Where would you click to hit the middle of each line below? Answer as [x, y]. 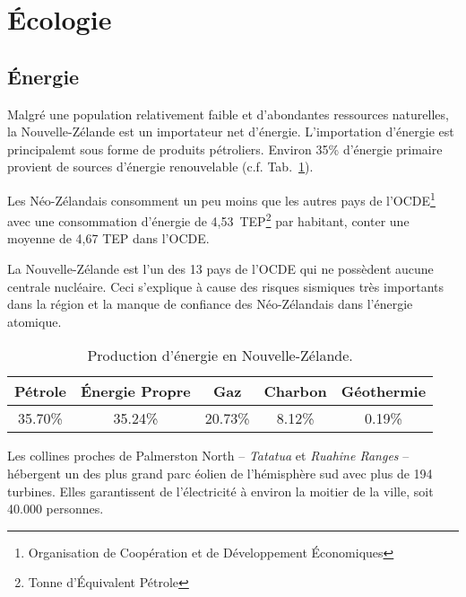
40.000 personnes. [56, 509]
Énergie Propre [135, 391]
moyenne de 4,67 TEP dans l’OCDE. [108, 238]
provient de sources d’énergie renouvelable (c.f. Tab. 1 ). [160, 167]
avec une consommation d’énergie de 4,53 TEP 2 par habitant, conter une [208, 219]
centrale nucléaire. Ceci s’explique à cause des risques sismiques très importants [226, 286]
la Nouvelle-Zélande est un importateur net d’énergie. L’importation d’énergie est [231, 132]
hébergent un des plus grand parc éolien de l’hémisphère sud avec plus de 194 [220, 474]
